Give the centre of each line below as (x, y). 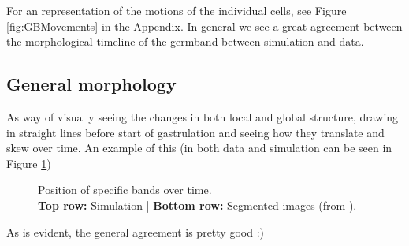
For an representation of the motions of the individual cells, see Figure (177, 10)
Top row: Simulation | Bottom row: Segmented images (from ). (197, 205)
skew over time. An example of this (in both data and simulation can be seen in (199, 148)
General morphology (91, 84)
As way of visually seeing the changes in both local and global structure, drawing (203, 116)
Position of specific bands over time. (125, 190)
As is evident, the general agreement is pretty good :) (135, 231)
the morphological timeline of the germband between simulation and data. (185, 41)
